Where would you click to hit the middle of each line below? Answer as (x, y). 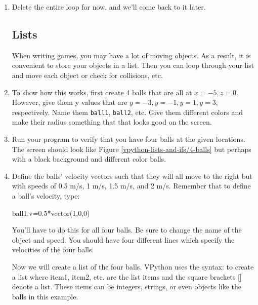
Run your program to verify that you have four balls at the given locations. (128, 139)
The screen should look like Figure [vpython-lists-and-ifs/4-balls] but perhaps (132, 149)
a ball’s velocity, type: (46, 195)
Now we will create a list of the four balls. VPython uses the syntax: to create (133, 266)
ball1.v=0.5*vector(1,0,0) (51, 213)
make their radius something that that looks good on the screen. (112, 122)
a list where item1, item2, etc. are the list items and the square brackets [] (127, 276)
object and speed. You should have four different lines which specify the (123, 239)
